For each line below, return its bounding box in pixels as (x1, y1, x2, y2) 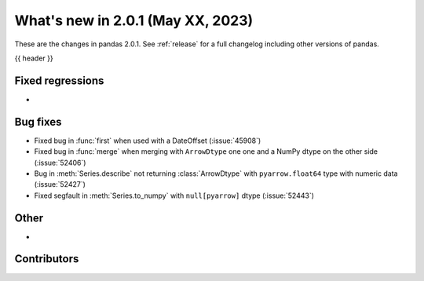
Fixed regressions (14, 74, 104, 87)
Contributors (14, 252, 79, 266)
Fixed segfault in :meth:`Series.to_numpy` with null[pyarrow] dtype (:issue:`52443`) (34, 191, 314, 200)
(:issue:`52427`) (34, 180, 86, 189)
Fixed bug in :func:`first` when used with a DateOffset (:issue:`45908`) (34, 136, 261, 145)
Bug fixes (14, 115, 62, 129)
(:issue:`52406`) (34, 158, 86, 167)
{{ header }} (14, 53, 54, 63)
